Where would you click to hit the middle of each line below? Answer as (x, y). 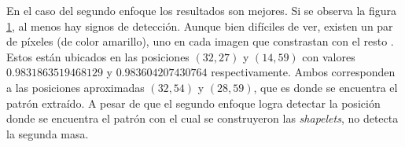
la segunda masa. (48, 133)
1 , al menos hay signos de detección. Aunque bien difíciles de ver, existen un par (200, 26)
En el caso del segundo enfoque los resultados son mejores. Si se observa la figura (202, 10)
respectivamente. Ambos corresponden (303, 72)
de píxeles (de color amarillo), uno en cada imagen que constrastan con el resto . (200, 41)
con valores (329, 56)
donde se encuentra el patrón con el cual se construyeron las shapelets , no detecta (202, 118)
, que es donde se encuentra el (326, 87)
